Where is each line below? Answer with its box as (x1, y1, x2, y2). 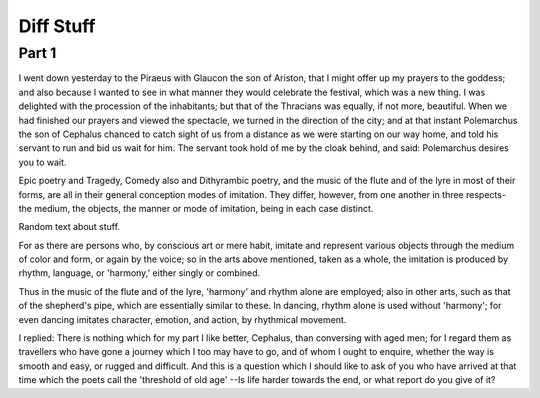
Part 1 (18, 44, 57, 62)
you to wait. (18, 156, 67, 168)
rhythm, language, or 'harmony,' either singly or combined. (18, 267, 261, 279)
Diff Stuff (18, 15, 96, 37)
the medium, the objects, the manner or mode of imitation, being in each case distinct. (18, 202, 374, 214)
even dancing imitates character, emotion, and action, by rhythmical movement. (18, 313, 347, 325)
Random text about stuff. (18, 221, 120, 233)
